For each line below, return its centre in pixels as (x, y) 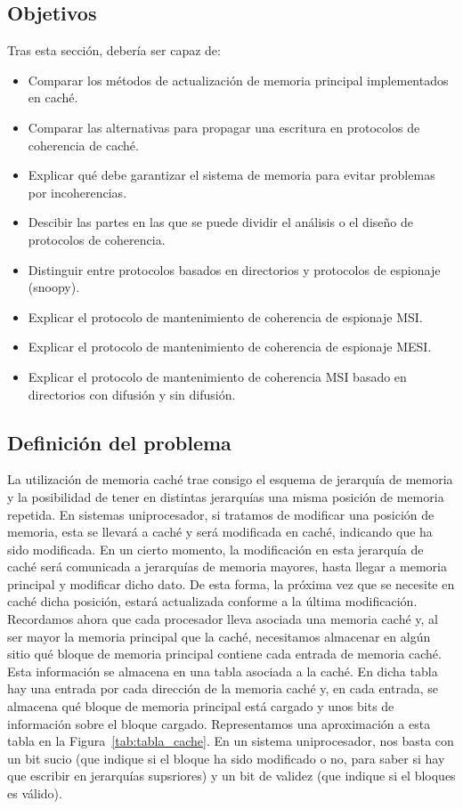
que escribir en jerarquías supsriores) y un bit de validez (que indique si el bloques (231, 776)
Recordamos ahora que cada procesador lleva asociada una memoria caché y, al (223, 619)
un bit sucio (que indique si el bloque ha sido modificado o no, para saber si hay (226, 758)
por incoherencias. (77, 192)
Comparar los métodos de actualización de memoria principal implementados (238, 80)
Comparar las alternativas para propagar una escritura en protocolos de (224, 127)
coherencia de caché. (83, 145)
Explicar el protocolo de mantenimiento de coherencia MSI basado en (217, 376)
